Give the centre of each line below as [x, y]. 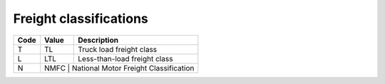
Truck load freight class [118, 49]
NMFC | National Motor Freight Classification [119, 68]
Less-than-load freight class [125, 58]
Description [98, 40]
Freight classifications [81, 19]
